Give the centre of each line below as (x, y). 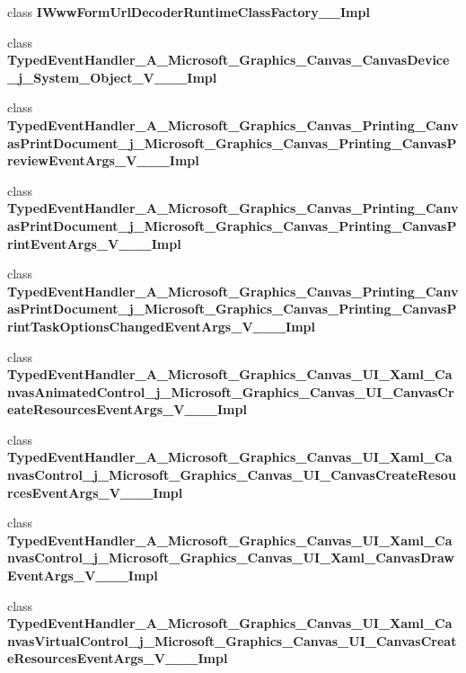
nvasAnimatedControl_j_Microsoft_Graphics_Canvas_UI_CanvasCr (231, 391)
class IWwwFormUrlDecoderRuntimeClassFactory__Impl (189, 12)
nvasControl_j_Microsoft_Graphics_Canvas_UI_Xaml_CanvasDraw (231, 558)
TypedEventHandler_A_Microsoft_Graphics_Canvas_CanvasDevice (229, 60)
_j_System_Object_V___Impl (112, 77)
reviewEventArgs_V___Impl (103, 160)
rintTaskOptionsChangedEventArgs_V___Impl (161, 326)
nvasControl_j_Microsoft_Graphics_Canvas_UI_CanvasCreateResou (232, 475)
